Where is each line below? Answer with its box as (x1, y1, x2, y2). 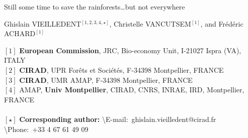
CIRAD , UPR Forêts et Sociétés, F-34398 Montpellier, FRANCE (19, 64, 224, 75)
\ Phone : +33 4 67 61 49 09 (4, 123, 89, 134)
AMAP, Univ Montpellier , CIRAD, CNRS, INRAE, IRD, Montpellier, (19, 84, 244, 95)
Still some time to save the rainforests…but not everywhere (4, 2, 185, 12)
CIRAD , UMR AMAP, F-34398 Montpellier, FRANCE (19, 74, 193, 85)
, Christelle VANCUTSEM (109, 18, 191, 29)
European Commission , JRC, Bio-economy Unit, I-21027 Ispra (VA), (19, 45, 241, 55)
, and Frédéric (200, 18, 243, 29)
